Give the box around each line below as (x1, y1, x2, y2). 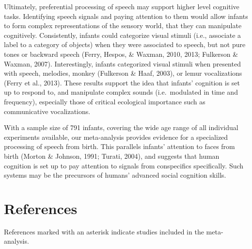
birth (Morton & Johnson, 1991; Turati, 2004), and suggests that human (4, 150, 220, 161)
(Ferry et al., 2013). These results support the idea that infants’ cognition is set (4, 77, 240, 87)
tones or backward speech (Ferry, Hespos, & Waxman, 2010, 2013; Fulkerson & (4, 49, 238, 59)
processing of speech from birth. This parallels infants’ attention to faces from (4, 141, 235, 151)
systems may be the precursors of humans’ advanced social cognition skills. (4, 170, 226, 180)
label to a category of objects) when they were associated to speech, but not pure (4, 39, 246, 50)
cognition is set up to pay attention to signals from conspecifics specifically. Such (4, 160, 244, 170)
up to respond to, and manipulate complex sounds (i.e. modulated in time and (4, 87, 238, 97)
